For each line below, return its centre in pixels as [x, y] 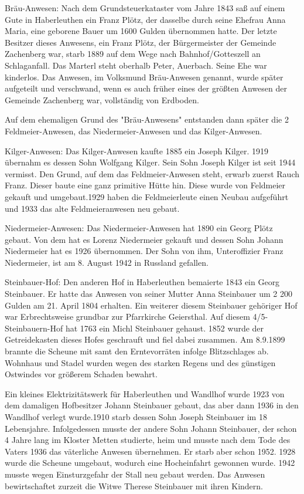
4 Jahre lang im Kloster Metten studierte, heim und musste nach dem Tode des [148, 440]
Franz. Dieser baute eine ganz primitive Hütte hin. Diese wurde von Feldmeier [145, 185]
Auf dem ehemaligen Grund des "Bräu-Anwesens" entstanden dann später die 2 [147, 119]
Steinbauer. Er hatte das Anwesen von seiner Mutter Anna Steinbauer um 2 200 [149, 294]
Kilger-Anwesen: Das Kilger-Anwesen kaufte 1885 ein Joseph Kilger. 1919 [136, 150]
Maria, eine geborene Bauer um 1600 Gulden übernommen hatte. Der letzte [141, 31]
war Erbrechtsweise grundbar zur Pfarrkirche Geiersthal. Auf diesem [127, 317]
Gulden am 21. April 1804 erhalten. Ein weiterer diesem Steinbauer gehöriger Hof [151, 305]
